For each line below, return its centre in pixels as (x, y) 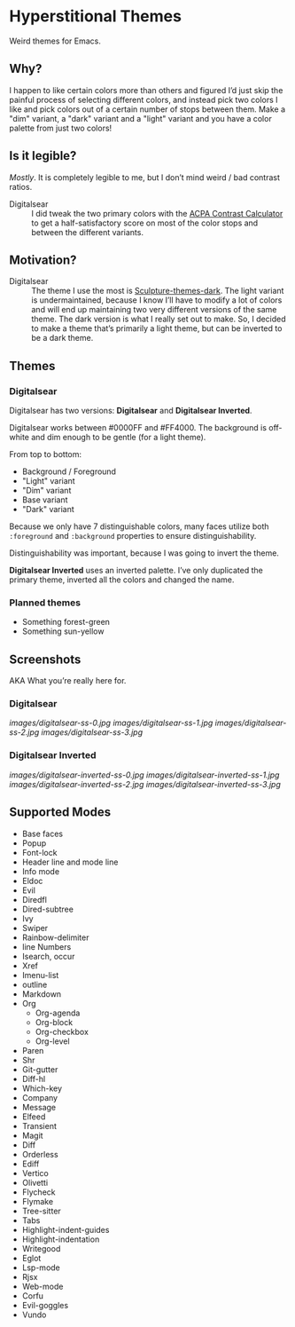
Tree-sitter (42, 1211)
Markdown (42, 994)
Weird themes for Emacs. (55, 41)
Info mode (41, 871)
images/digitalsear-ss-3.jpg (92, 732)
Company (40, 1097)
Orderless (40, 1154)
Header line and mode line (70, 862)
